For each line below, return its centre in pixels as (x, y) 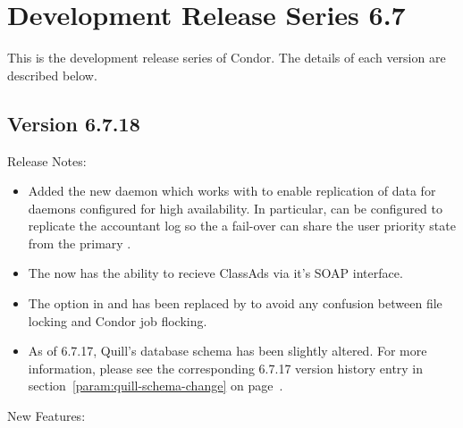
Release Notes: (47, 160)
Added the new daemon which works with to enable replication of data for (232, 191)
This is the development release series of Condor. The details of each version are (227, 58)
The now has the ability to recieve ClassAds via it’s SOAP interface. (215, 273)
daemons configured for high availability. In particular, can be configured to (235, 208)
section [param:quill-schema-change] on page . (156, 386)
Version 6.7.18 (74, 123)
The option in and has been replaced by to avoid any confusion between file (235, 303)
